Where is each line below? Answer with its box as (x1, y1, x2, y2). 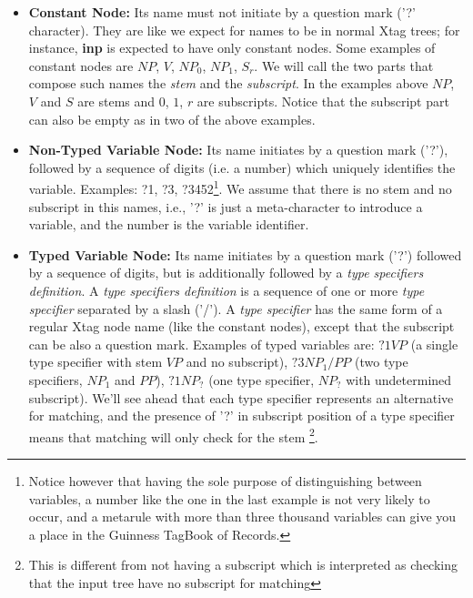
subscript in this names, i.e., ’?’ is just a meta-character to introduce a (28, 197, 423, 216)
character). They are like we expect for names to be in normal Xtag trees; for (28, 20, 460, 39)
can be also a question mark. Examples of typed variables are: (28, 334, 375, 353)
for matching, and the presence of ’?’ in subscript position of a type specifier (28, 406, 455, 425)
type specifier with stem (28, 352, 163, 371)
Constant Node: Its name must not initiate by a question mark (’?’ (28, 3, 416, 21)
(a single (410, 334, 458, 353)
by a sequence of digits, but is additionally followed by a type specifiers (28, 263, 424, 282)
